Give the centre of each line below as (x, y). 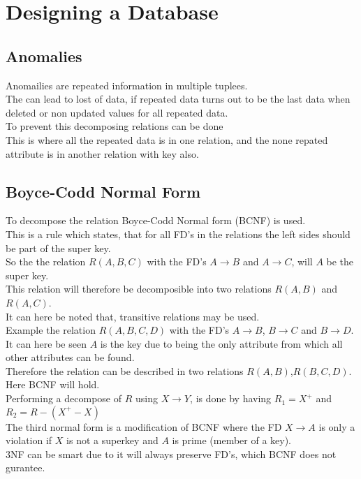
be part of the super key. (58, 248)
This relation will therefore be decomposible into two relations (139, 289)
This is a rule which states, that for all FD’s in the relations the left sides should (178, 234)
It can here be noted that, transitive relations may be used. (133, 316)
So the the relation (46, 261)
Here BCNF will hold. (53, 384)
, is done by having (231, 398)
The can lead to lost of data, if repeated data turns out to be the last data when (178, 99)
